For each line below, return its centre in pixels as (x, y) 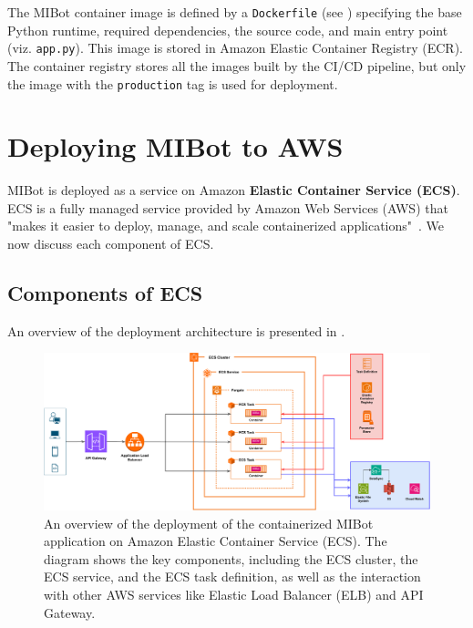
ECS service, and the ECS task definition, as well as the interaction (232, 577)
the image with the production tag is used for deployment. (173, 83)
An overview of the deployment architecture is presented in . (176, 330)
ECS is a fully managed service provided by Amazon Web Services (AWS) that (228, 207)
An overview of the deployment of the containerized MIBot (209, 523)
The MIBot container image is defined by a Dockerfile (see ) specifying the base (235, 12)
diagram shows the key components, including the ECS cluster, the (231, 558)
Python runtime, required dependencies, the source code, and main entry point (228, 30)
